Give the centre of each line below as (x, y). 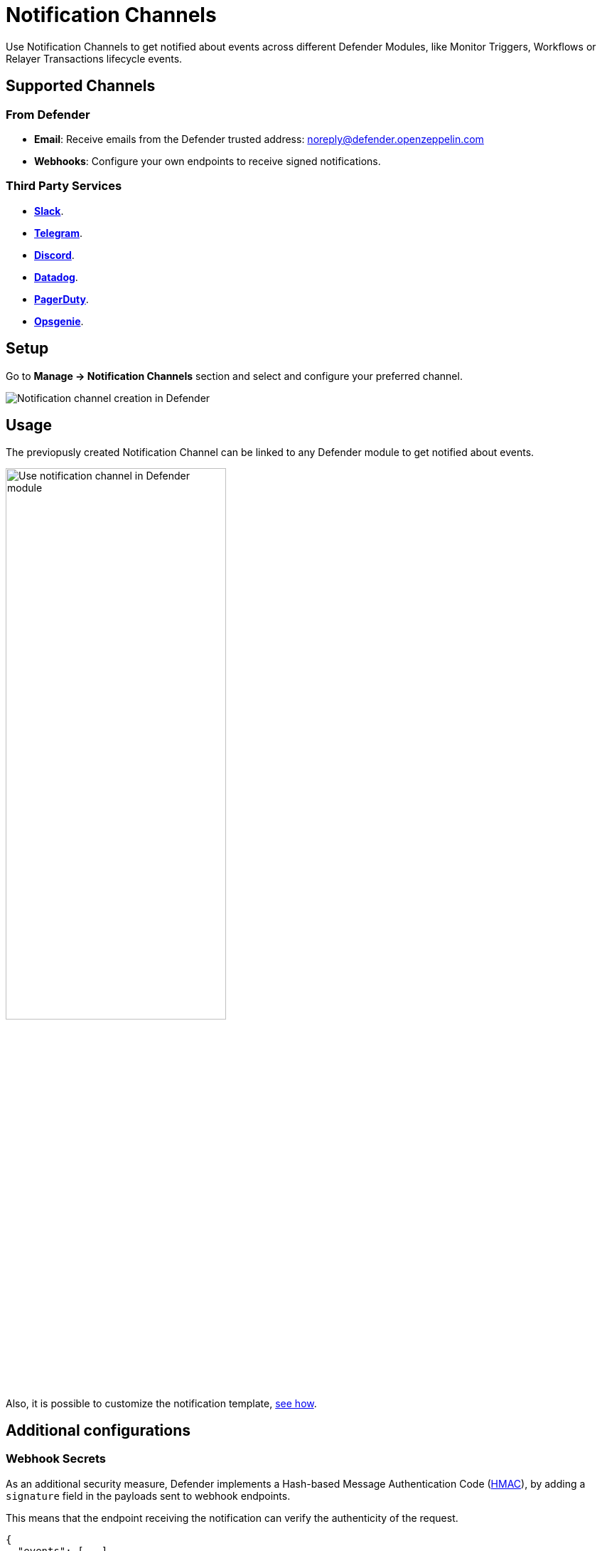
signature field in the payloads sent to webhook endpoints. (148, 1496)
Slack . (49, 211)
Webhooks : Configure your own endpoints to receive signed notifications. (208, 161)
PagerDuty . (61, 299)
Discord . (54, 255)
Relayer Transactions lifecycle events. (94, 58)
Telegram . (59, 233)
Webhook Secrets (56, 1459)
